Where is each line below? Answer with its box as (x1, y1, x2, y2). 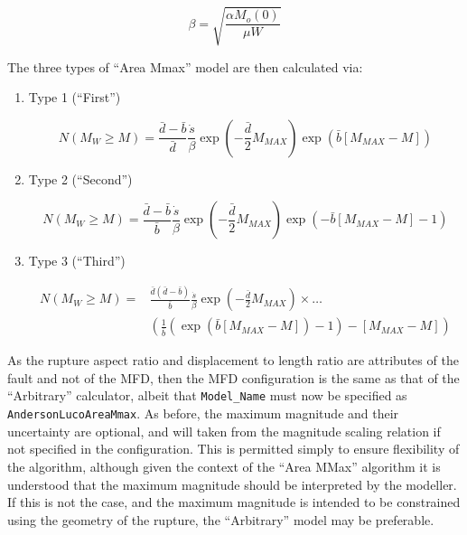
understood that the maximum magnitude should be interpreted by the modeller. (7, 474, 457, 493)
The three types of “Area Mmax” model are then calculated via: (7, 57, 363, 76)
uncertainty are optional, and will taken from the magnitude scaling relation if (7, 421, 441, 440)
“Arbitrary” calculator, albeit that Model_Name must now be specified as (7, 386, 407, 405)
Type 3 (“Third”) (28, 251, 126, 270)
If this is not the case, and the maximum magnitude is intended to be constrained (7, 493, 461, 512)
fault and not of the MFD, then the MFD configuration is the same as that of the (7, 368, 460, 387)
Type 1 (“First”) (28, 88, 121, 107)
